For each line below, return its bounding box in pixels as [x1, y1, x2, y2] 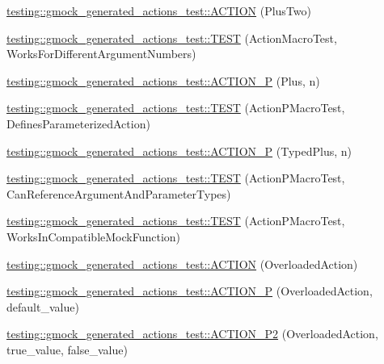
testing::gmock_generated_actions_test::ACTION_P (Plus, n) [6, 72, 320, 89]
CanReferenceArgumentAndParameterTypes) [6, 185, 231, 202]
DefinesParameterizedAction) [6, 115, 150, 132]
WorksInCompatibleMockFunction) [6, 228, 181, 245]
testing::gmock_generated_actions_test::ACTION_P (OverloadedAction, [6, 282, 373, 299]
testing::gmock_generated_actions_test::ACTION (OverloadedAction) [6, 255, 358, 272]
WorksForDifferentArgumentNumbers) [6, 45, 196, 62]
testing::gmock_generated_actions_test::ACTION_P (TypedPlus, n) [6, 142, 352, 159]
